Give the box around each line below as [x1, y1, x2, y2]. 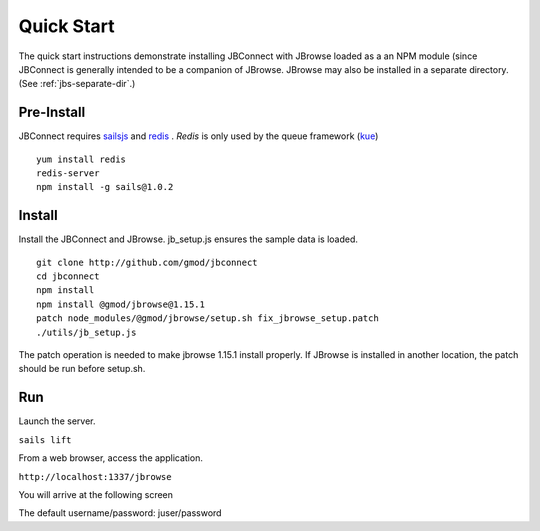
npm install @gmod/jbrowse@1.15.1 [36, 298, 205, 310]
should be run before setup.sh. [18, 363, 146, 375]
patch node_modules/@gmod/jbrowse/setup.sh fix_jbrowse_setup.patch [36, 313, 379, 324]
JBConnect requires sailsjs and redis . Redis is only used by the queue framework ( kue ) [18, 130, 379, 142]
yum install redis [36, 153, 127, 165]
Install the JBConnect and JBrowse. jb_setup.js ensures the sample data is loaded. [18, 233, 359, 245]
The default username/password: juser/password [18, 507, 222, 519]
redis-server [36, 168, 100, 179]
